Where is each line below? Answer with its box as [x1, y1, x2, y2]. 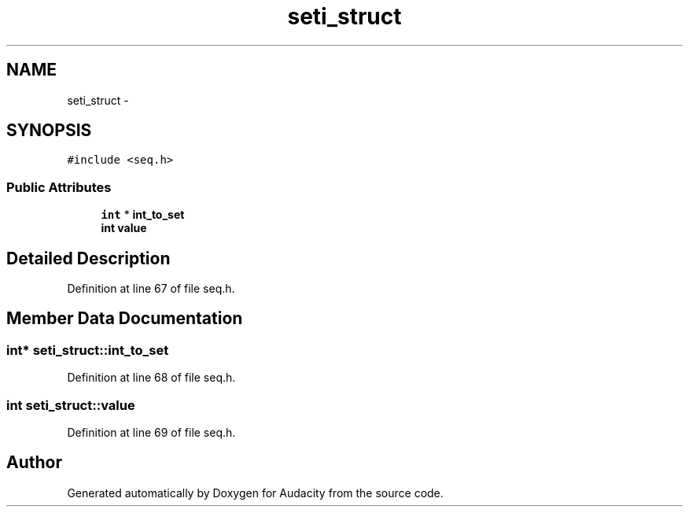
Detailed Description [6, 248, 171, 268]
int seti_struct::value [6, 397, 135, 413]
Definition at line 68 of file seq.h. [67, 371, 236, 385]
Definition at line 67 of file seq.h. [67, 282, 235, 296]
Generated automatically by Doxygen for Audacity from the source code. [67, 485, 444, 500]
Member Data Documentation [6, 308, 243, 329]
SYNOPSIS [6, 120, 92, 141]
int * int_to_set [101, 208, 185, 222]
